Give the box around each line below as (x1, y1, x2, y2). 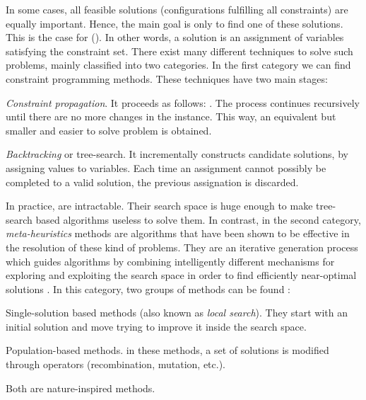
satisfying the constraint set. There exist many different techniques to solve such (6, 43, 353, 58)
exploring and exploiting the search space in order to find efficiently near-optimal (6, 268, 357, 282)
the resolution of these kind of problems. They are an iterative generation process (6, 239, 358, 254)
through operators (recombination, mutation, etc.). (6, 357, 225, 372)
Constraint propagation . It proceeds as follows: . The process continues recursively (6, 95, 360, 110)
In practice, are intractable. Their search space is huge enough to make (6, 198, 313, 213)
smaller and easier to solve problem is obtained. (6, 122, 212, 137)
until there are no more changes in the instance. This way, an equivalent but (6, 109, 336, 124)
